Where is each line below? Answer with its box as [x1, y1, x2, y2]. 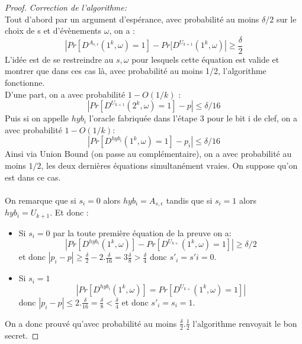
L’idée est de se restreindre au [5, 53, 114, 65]
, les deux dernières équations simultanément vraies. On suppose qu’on [41, 159, 298, 171]
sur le [276, 12, 297, 25]
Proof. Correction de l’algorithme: [5, 1, 127, 13]
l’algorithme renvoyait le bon [192, 317, 297, 329]
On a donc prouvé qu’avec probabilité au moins [5, 317, 177, 329]
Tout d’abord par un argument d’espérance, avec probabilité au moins [5, 12, 259, 25]
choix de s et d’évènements [5, 24, 102, 37]
